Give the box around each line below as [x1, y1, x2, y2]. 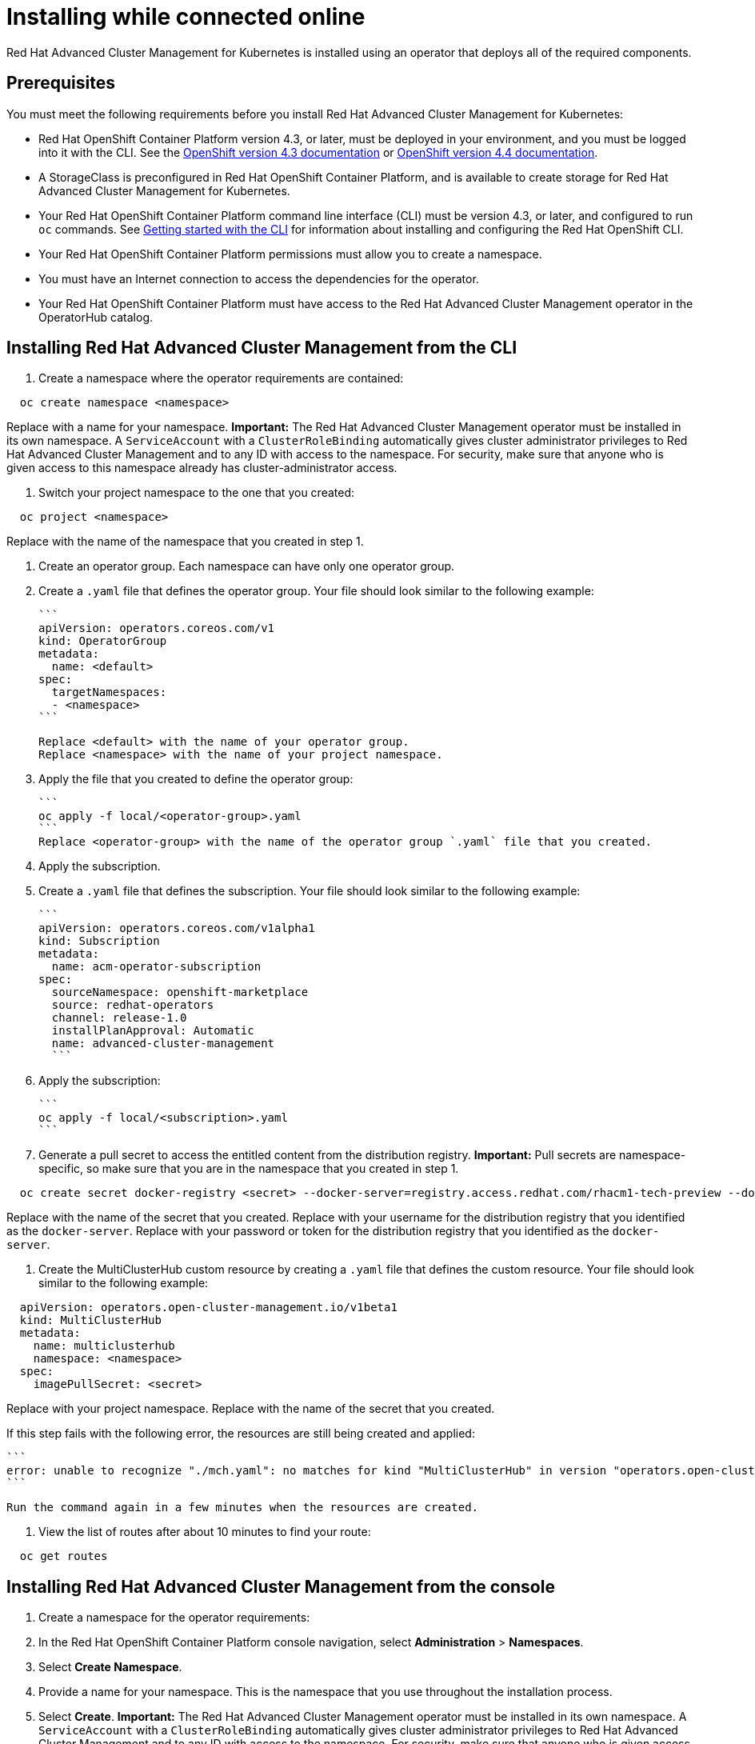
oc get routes [19, 1550, 108, 1563]
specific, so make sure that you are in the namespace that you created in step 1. [38, 1162, 459, 1176]
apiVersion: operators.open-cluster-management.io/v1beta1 [19, 1301, 397, 1314]
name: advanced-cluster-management [51, 1037, 275, 1050]
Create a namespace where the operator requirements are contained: [38, 371, 404, 386]
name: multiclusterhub [33, 1339, 175, 1353]
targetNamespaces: [51, 686, 167, 699]
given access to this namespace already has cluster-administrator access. [6, 461, 397, 475]
